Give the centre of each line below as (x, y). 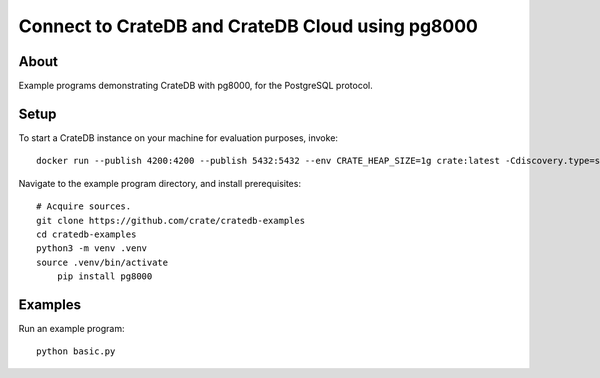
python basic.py (76, 351)
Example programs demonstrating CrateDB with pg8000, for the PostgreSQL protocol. (196, 86)
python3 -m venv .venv (92, 248)
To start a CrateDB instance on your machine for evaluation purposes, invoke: (178, 137)
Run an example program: (71, 328)
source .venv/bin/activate (102, 262)
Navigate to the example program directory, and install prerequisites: (160, 183)
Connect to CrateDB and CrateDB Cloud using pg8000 (248, 26)
